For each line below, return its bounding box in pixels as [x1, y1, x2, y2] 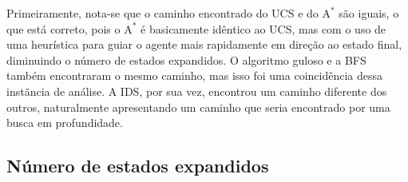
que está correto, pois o [6, 20, 121, 37]
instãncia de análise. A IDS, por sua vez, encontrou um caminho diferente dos [6, 82, 387, 99]
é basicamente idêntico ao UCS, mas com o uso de [141, 20, 386, 37]
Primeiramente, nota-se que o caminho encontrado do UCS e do [6, 5, 319, 21]
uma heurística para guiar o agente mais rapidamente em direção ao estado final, [6, 36, 402, 53]
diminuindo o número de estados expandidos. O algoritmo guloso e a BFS [6, 51, 366, 68]
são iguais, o [339, 5, 399, 21]
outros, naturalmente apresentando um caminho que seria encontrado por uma [6, 98, 390, 115]
